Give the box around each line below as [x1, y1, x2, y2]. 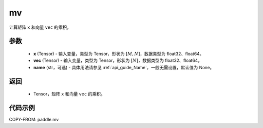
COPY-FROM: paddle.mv [9, 117, 59, 123]
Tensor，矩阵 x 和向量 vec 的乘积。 [33, 91, 105, 97]
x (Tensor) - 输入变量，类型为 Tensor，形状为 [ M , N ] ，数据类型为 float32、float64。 [33, 51, 204, 56]
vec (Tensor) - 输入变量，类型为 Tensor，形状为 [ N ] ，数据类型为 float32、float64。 [33, 57, 202, 63]
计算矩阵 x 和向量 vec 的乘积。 [9, 24, 72, 30]
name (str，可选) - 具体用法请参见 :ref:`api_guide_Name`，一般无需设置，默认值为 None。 [33, 64, 214, 70]
